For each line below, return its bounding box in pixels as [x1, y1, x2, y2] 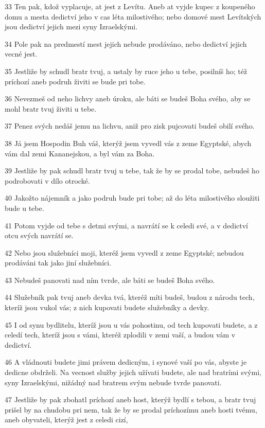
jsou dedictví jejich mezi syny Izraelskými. [5, 21, 138, 32]
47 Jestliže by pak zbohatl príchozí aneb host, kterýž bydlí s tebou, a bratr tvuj [5, 394, 256, 405]
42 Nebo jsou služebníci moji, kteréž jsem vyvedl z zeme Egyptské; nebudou [5, 247, 244, 258]
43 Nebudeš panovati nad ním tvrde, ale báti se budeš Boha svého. [5, 274, 215, 285]
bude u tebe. [5, 202, 44, 213]
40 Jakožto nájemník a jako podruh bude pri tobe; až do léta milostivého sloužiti [5, 192, 260, 203]
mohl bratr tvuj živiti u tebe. [5, 103, 97, 114]
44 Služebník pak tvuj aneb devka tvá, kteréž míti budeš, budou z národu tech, [5, 292, 255, 302]
